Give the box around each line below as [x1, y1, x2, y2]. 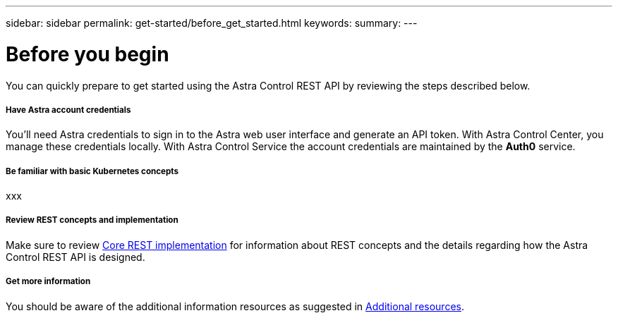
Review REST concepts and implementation [6, 215, 178, 226]
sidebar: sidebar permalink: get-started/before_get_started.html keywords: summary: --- [6, 17, 418, 29]
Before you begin [6, 42, 169, 66]
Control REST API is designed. [6, 250, 145, 263]
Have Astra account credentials [6, 104, 131, 115]
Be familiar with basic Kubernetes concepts [6, 166, 178, 176]
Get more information [6, 276, 91, 287]
